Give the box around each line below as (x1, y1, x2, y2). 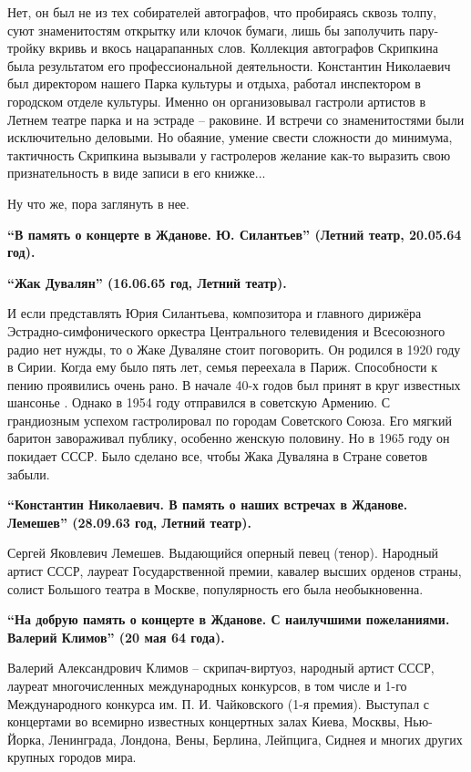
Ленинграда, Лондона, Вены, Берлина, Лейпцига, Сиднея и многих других (48, 729, 463, 748)
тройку (7, 38, 46, 57)
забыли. (7, 464, 50, 483)
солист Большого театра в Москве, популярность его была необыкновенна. (7, 579, 424, 598)
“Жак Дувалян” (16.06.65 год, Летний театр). (7, 273, 287, 292)
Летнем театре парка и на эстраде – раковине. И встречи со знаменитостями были (7, 109, 465, 129)
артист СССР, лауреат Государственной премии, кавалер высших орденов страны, (7, 561, 462, 581)
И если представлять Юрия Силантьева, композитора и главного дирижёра (7, 304, 422, 323)
